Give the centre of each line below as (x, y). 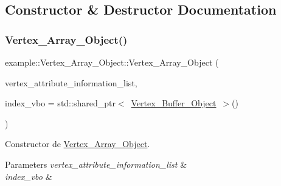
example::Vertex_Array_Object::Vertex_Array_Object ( (112, 62)
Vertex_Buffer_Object (174, 103)
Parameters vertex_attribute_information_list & (96, 164)
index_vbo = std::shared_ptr (60, 103)
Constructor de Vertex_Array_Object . (78, 144)
